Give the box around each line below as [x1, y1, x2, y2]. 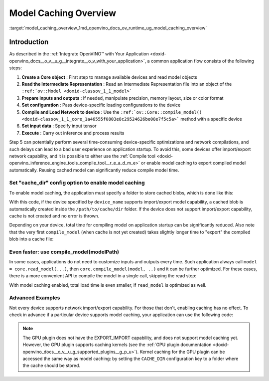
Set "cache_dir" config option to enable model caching [9, 180, 145, 187]
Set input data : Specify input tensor [21, 123, 97, 129]
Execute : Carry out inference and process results [21, 130, 125, 136]
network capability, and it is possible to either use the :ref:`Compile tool [9, 153, 155, 159]
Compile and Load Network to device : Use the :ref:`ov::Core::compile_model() [21, 109, 202, 115]
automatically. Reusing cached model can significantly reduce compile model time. [9, 167, 179, 173]
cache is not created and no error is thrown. [9, 213, 100, 219]
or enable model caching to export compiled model [141, 160, 246, 166]
